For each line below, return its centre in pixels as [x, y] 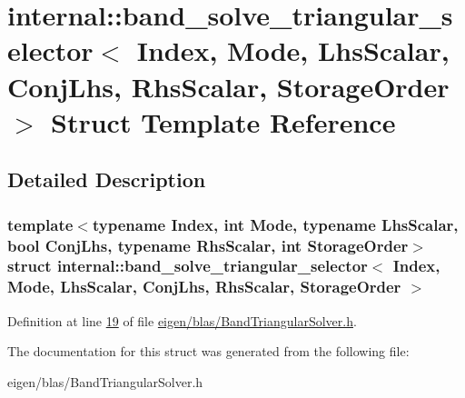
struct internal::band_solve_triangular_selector [188, 266]
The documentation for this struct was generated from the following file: [208, 351]
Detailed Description [107, 179]
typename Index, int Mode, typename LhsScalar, [275, 224]
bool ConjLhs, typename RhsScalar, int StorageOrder [208, 245]
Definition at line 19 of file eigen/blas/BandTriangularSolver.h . [182, 320]
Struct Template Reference [223, 121]
